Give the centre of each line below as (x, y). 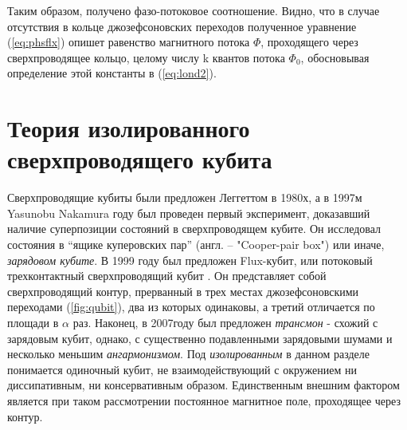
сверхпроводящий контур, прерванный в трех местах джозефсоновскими (183, 291)
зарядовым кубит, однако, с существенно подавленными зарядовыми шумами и (200, 338)
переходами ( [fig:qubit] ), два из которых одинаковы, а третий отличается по (191, 307)
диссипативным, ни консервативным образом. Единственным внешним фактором (203, 385)
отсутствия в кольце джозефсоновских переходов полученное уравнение (182, 26)
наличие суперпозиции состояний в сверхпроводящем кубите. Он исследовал (194, 229)
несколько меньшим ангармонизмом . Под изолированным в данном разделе (189, 354)
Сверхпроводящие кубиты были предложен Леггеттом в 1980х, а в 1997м (185, 197)
